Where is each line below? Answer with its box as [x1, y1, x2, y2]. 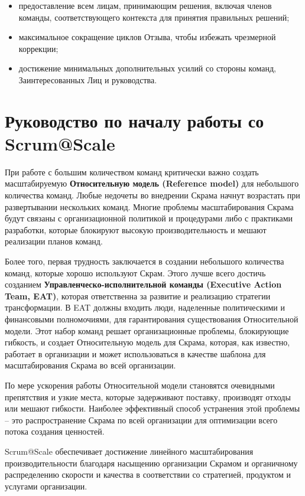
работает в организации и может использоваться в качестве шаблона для [5, 347, 266, 360]
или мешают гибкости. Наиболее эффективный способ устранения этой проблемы [5, 402, 300, 415]
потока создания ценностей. [5, 425, 105, 438]
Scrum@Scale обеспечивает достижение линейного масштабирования [5, 445, 254, 457]
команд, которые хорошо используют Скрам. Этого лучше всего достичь [5, 266, 266, 279]
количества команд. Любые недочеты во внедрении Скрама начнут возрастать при [5, 189, 300, 201]
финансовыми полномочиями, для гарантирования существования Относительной [5, 313, 298, 325]
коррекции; [18, 42, 59, 54]
